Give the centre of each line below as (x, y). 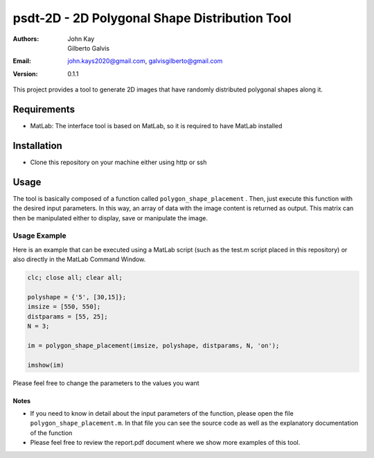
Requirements (44, 109)
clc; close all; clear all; (75, 278)
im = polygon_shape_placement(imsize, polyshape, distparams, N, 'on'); (153, 345)
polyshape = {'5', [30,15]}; (77, 297)
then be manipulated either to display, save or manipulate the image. (110, 218)
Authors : (26, 39)
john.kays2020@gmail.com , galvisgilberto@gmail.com (145, 61)
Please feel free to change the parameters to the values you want (106, 383)
